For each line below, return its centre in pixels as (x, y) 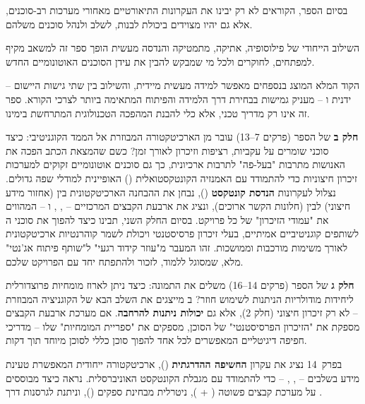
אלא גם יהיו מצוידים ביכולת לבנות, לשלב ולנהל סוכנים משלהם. (129, 24)
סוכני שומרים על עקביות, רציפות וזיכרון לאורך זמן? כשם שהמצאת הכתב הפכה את (167, 150)
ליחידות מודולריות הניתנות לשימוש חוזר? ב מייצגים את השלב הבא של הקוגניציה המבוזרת (180, 298)
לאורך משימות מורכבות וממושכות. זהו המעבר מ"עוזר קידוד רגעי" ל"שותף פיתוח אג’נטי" (176, 247)
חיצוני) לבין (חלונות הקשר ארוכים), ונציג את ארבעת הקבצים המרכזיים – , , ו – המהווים (178, 206)
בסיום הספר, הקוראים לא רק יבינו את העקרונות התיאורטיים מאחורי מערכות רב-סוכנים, (177, 10)
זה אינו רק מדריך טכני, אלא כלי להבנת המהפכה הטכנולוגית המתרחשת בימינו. (158, 113)
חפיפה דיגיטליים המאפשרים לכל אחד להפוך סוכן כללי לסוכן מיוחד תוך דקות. (156, 340)
